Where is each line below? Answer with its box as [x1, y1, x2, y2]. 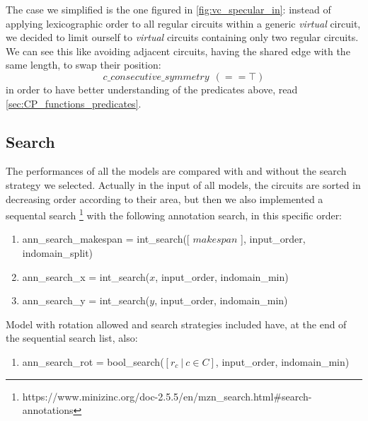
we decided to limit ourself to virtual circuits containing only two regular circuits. [6, 30, 359, 45]
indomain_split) [22, 245, 93, 260]
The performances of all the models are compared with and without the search [6, 163, 347, 178]
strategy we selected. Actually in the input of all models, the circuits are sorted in [6, 177, 361, 192]
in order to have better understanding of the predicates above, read [6, 81, 298, 96]
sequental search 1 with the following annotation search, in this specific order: [6, 206, 343, 222]
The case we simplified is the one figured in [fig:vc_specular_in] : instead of [6, 2, 331, 16]
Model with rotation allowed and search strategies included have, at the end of [6, 316, 347, 331]
